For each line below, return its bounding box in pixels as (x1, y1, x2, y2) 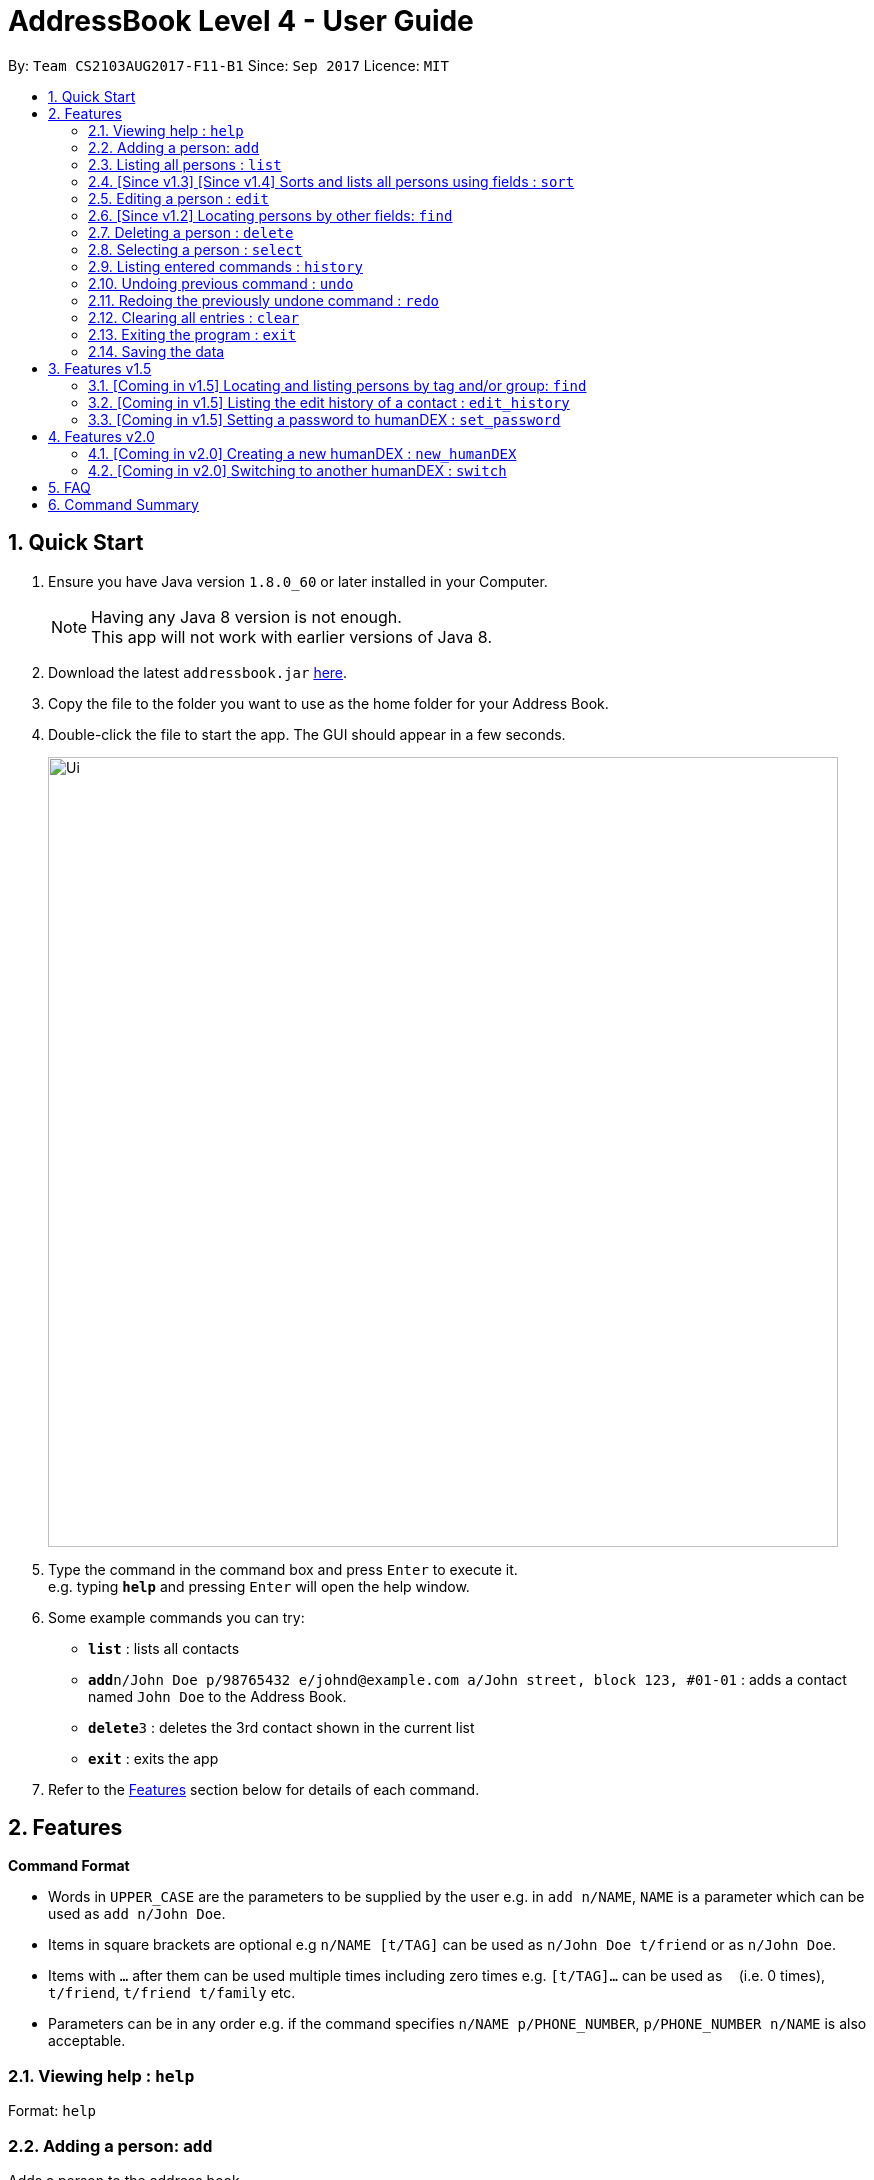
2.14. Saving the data (88, 342, 225, 360)
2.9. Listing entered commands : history (88, 257, 363, 275)
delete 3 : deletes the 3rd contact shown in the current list (88, 1718, 475, 1736)
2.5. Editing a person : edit (88, 189, 269, 207)
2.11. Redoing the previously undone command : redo (88, 291, 440, 309)
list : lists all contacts (88, 1639, 240, 1657)
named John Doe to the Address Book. (88, 1687, 347, 1705)
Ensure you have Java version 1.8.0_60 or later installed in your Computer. (48, 572, 548, 590)
